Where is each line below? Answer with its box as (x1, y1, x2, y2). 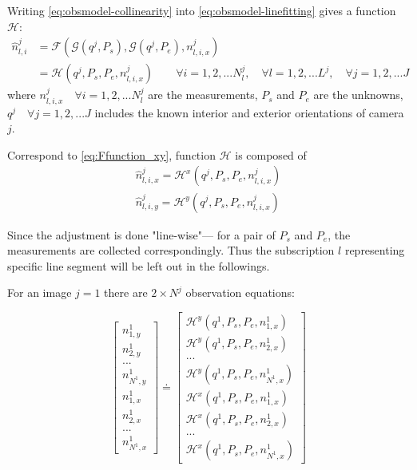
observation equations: (185, 284, 295, 301)
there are (104, 284, 148, 301)
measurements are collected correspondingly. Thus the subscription (7, 242, 335, 259)
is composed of (235, 146, 307, 163)
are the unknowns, (313, 86, 403, 103)
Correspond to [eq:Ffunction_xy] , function (7, 146, 216, 163)
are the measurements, (148, 86, 258, 103)
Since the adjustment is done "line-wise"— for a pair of (7, 226, 276, 243)
